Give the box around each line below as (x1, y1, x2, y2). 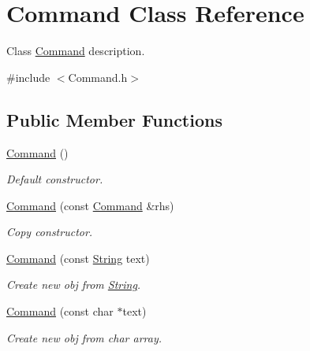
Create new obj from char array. (6, 329, 162, 345)
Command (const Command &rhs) (6, 197, 174, 213)
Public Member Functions (6, 107, 222, 131)
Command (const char (6, 303, 114, 320)
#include (6, 68, 50, 85)
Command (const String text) (6, 249, 150, 266)
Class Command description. (6, 42, 145, 59)
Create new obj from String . (6, 276, 141, 293)
